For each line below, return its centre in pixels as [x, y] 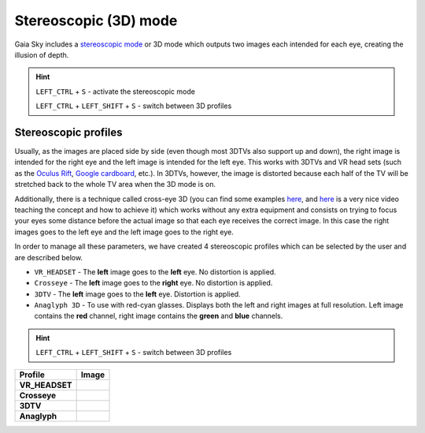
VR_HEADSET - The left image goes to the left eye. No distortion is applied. [155, 271]
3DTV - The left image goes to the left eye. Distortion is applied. [137, 294]
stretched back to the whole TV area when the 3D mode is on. [115, 185]
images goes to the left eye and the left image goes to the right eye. [124, 232]
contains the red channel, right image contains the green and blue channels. [159, 316]
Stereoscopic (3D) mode [96, 21]
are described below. [48, 257]
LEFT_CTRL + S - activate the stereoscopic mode [116, 91]
